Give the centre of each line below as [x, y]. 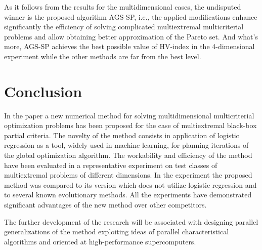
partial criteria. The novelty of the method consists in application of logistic [122, 135]
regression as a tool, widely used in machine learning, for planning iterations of [126, 145]
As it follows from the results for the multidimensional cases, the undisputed [123, 7]
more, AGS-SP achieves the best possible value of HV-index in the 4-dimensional [129, 46]
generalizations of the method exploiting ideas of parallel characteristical [117, 232]
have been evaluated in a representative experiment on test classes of [111, 165]
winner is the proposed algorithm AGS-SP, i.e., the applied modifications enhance [131, 16]
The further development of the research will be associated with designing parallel [131, 221]
